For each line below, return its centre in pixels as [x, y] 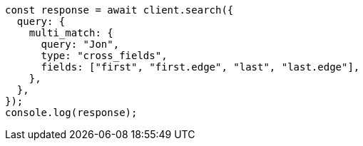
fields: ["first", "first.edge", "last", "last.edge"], [200, 67]
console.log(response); [71, 113]
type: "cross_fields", [104, 56]
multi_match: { [71, 33]
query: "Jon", [80, 44]
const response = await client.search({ [119, 10]
